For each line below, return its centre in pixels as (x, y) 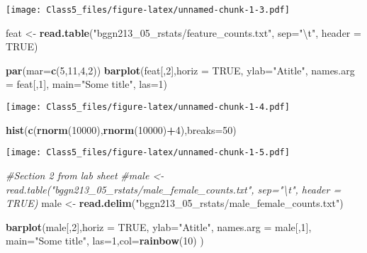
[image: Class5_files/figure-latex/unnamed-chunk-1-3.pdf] (148, 10)
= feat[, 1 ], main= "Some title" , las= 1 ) (87, 84)
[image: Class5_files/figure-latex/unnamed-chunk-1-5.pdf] (148, 153)
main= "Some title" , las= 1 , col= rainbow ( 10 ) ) (105, 241)
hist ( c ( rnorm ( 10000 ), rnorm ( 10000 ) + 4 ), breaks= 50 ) (121, 129)
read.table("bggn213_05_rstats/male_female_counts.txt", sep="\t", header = (174, 189)
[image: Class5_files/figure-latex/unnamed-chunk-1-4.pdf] (148, 107)
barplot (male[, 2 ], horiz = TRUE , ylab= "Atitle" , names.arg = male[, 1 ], (159, 226)
